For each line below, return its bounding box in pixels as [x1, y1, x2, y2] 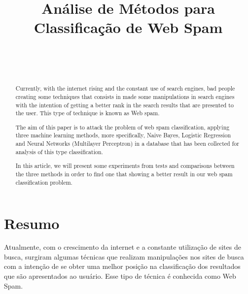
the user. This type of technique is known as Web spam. [15, 109, 160, 117]
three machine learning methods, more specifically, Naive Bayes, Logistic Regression [15, 131, 231, 139]
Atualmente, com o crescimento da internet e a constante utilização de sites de [4, 242, 241, 252]
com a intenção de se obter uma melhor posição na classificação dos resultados [4, 261, 241, 271]
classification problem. [15, 178, 72, 186]
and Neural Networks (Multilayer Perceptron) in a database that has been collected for [15, 139, 239, 148]
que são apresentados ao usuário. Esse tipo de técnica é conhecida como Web [4, 271, 236, 281]
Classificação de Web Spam [34, 17, 223, 37]
